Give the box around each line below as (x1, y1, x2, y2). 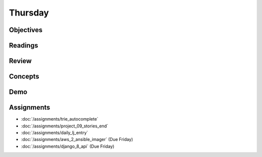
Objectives (9, 26, 43, 34)
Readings (9, 41, 38, 50)
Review (9, 57, 32, 65)
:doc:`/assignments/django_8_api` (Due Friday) (21, 143, 115, 149)
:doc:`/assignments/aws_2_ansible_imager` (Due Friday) (21, 137, 133, 142)
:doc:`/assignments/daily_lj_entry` (21, 129, 88, 136)
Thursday (9, 7, 49, 18)
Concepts (9, 72, 39, 81)
